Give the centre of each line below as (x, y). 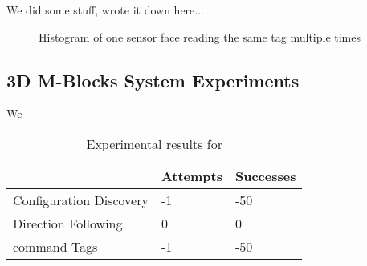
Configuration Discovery (81, 199)
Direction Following (68, 223)
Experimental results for (154, 143)
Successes (265, 175)
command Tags (55, 246)
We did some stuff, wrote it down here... (105, 10)
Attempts (192, 175)
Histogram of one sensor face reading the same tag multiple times (200, 36)
